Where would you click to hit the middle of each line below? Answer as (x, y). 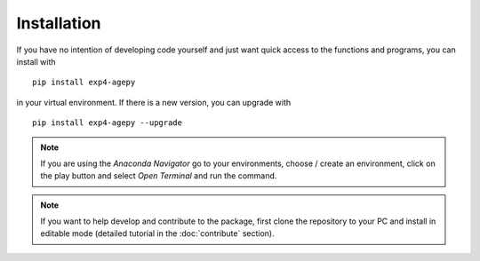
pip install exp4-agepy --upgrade (107, 123)
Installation (59, 23)
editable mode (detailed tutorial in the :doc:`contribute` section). (157, 233)
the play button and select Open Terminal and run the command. (159, 176)
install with (36, 61)
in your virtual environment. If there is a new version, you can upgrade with (154, 102)
